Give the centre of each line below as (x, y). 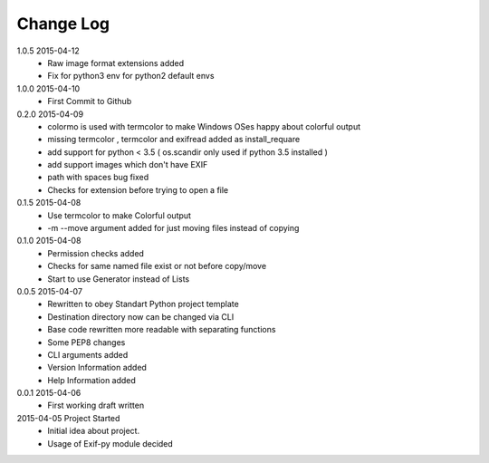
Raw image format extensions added (116, 63)
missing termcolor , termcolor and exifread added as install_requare (174, 140)
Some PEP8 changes (86, 342)
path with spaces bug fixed (98, 178)
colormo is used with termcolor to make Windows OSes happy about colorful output (204, 126)
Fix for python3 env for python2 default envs (131, 76)
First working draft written (96, 405)
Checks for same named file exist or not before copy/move (157, 266)
